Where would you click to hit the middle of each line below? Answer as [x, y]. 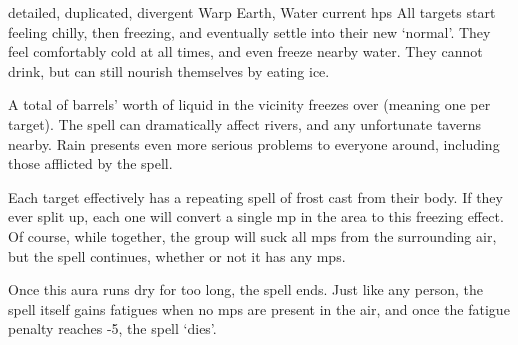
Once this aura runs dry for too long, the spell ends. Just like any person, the [245, 289]
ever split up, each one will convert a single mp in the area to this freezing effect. [256, 216]
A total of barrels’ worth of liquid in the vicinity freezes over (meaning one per [249, 104]
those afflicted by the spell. [90, 163]
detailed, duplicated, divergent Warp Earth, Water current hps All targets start [252, 12]
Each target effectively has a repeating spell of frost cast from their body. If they [255, 196]
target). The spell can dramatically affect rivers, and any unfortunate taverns [244, 123]
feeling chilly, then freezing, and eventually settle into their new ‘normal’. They [249, 31]
